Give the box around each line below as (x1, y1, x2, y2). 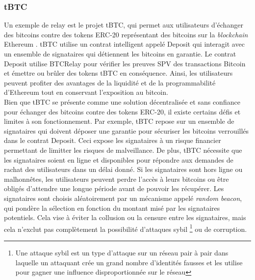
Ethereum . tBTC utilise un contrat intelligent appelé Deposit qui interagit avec (4, 39, 245, 49)
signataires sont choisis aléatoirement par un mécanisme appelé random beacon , (4, 193, 242, 203)
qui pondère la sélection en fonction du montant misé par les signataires (4, 202, 220, 213)
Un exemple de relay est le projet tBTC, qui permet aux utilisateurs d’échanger (4, 20, 243, 30)
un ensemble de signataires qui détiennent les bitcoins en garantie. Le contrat (4, 49, 236, 58)
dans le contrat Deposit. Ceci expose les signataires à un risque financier (4, 135, 221, 145)
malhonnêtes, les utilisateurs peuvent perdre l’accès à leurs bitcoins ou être (4, 173, 229, 184)
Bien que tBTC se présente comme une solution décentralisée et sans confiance (4, 96, 240, 107)
